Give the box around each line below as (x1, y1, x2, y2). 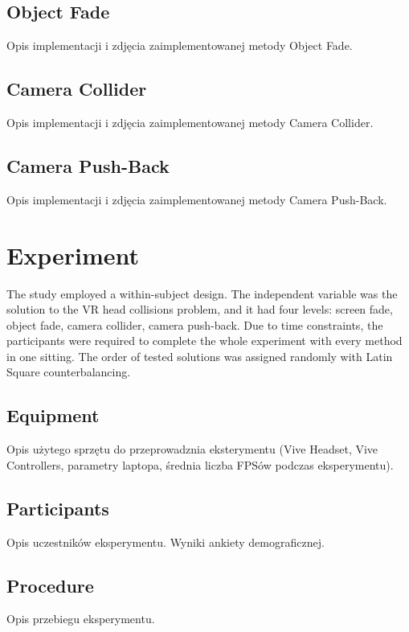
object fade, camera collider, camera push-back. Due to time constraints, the (6, 316, 383, 333)
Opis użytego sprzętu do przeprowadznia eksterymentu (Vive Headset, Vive (6, 441, 378, 458)
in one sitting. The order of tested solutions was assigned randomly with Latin (6, 347, 393, 364)
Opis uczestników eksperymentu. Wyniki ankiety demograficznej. (6, 533, 325, 550)
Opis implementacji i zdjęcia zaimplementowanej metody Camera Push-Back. (6, 191, 387, 207)
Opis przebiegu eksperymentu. (6, 610, 155, 627)
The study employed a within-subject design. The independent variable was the (6, 285, 398, 302)
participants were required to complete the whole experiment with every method (6, 332, 403, 349)
